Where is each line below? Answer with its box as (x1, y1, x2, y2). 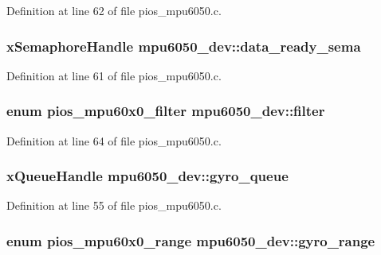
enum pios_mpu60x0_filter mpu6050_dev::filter (6, 101, 325, 121)
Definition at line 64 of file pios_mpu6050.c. (6, 132, 222, 149)
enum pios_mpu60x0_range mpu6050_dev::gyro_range (6, 230, 375, 250)
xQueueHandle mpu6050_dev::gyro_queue (6, 166, 289, 186)
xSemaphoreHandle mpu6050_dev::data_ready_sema (6, 36, 361, 56)
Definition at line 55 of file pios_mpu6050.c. (6, 197, 222, 214)
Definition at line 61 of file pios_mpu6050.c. (6, 67, 222, 83)
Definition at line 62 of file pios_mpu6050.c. (6, 2, 222, 18)
